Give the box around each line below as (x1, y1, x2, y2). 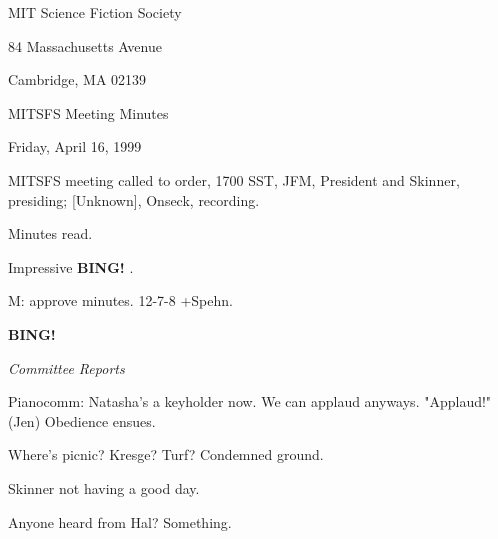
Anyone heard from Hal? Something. (8, 511, 232, 532)
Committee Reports (8, 357, 125, 378)
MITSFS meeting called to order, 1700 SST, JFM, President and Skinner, (8, 169, 460, 190)
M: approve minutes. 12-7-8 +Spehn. (8, 290, 233, 311)
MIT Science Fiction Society (8, 2, 182, 22)
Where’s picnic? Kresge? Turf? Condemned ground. (8, 444, 324, 465)
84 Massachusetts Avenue (8, 35, 162, 56)
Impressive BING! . (8, 256, 134, 277)
